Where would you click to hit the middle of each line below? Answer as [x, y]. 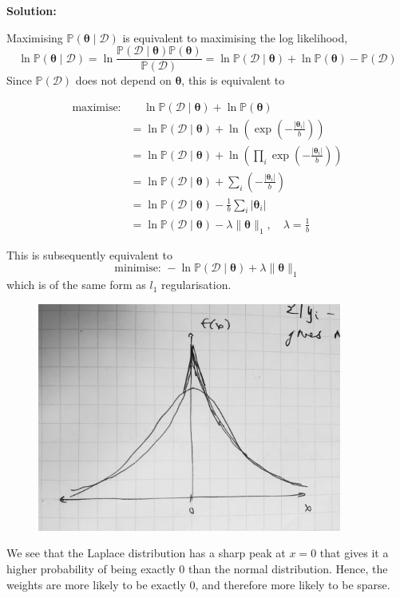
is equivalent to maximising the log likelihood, [235, 37]
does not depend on [123, 80]
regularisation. [196, 285]
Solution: [32, 10]
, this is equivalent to [233, 80]
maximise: [97, 107]
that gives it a [354, 553]
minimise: [138, 269]
